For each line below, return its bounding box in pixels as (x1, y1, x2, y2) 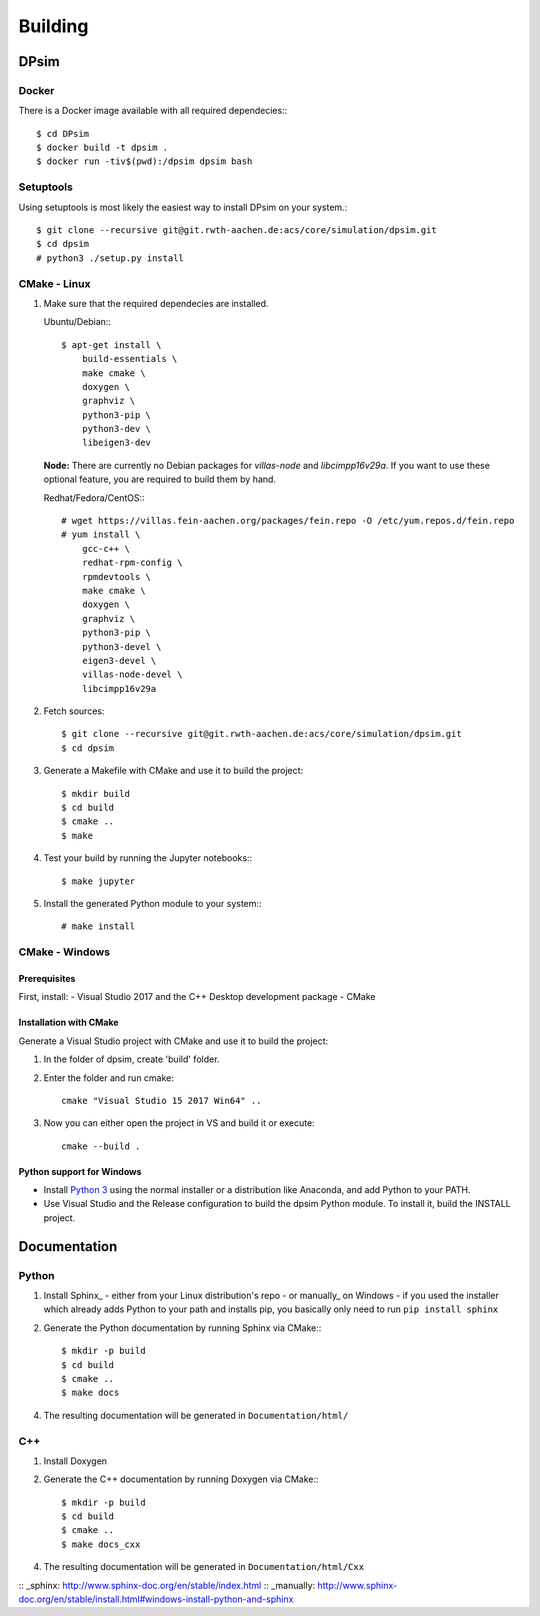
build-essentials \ (81, 353, 178, 365)
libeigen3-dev (81, 437, 152, 449)
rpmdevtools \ (81, 571, 152, 582)
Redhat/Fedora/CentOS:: (43, 491, 145, 504)
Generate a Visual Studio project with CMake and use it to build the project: (18, 1035, 329, 1047)
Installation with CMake (18, 1016, 119, 1029)
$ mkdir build (61, 788, 130, 799)
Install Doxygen (43, 1455, 108, 1467)
